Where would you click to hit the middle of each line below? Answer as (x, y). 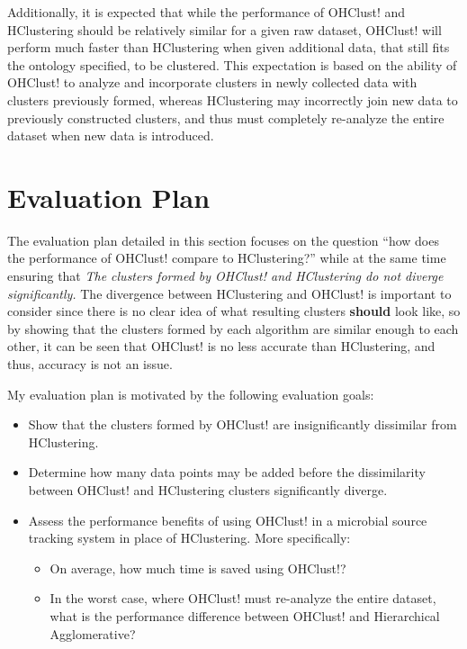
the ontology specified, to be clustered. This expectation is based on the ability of (232, 64)
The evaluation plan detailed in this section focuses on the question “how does (223, 240)
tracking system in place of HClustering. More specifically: (189, 538)
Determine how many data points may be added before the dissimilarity (227, 472)
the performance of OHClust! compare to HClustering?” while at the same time (227, 258)
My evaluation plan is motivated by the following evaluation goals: (191, 394)
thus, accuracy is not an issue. (90, 364)
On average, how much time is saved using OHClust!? (198, 568)
